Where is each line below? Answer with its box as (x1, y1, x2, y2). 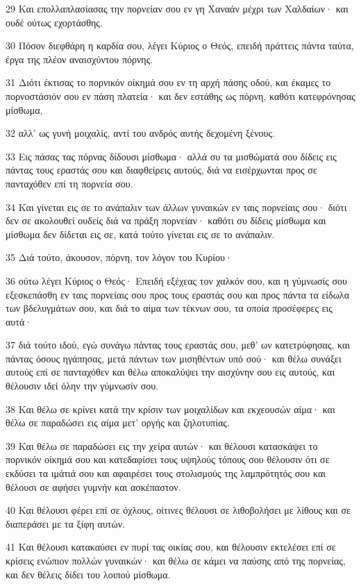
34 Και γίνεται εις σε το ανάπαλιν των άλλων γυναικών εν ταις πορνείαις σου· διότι (6, 199, 347, 214)
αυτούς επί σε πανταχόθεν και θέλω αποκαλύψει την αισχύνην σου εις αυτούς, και (6, 365, 335, 379)
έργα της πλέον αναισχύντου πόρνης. (6, 51, 153, 66)
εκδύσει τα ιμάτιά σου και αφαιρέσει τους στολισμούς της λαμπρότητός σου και (6, 466, 326, 480)
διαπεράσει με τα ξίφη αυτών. (6, 516, 125, 530)
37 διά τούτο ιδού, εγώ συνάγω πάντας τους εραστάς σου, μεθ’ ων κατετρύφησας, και (6, 337, 351, 352)
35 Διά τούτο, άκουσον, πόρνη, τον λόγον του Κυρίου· (6, 250, 233, 265)
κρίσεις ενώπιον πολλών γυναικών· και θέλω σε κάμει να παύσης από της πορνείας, (6, 553, 346, 567)
